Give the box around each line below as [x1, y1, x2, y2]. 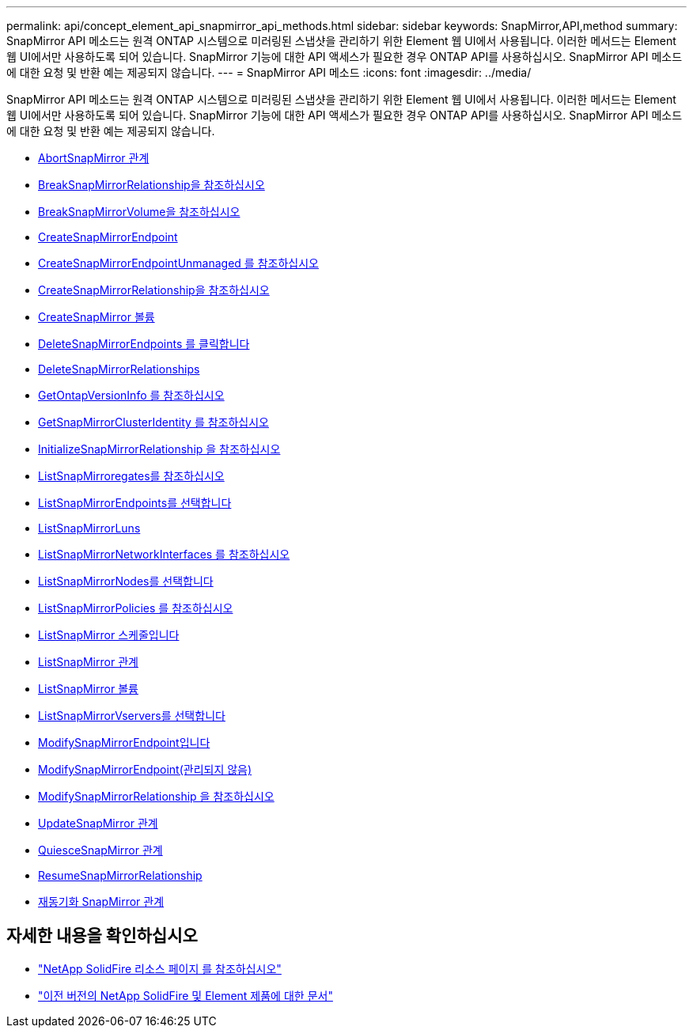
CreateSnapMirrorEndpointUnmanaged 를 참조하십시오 [38, 256, 319, 270]
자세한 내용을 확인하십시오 [6, 926, 198, 946]
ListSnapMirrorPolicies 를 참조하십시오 [38, 601, 233, 615]
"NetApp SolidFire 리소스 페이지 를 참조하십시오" [38, 961, 282, 975]
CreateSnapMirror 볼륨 [38, 310, 155, 324]
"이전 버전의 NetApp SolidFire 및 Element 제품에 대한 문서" [38, 988, 333, 1002]
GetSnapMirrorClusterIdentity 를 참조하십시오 [38, 415, 269, 429]
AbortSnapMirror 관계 [38, 151, 150, 165]
